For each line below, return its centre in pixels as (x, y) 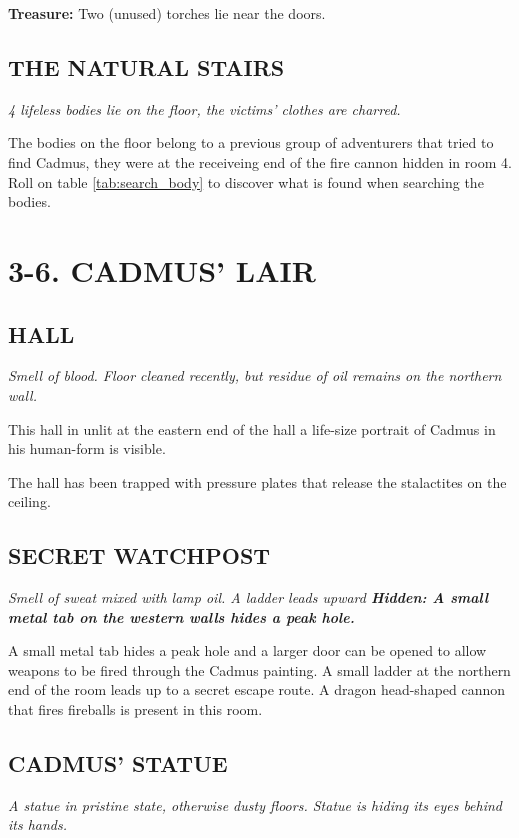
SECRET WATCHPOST (139, 555)
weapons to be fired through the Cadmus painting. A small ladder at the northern (259, 669)
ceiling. (29, 501)
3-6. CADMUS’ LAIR (162, 269)
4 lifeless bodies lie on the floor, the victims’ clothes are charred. (204, 108)
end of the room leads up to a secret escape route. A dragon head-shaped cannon (257, 689)
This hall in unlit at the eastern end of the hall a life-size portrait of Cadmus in (252, 428)
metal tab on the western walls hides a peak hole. (181, 616)
